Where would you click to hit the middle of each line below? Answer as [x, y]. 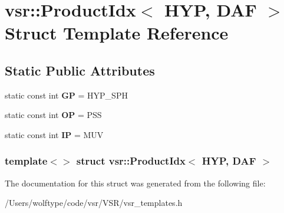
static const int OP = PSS [53, 115]
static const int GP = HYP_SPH [66, 95]
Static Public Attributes [80, 70]
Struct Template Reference [117, 33]
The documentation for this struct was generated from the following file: [135, 183]
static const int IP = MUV [54, 134]
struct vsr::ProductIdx [131, 161]
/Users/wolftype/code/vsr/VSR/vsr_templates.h [94, 203]
